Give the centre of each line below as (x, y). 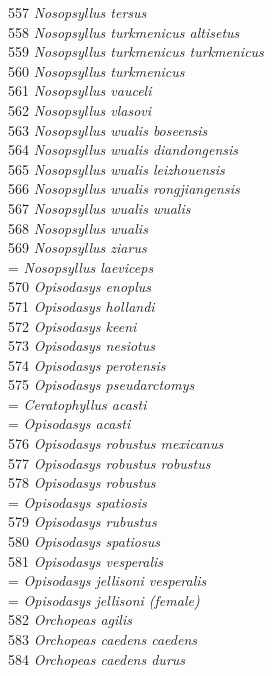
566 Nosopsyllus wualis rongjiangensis (124, 188)
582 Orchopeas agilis (70, 619)
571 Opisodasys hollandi (81, 305)
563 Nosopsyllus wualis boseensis (108, 129)
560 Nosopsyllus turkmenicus (96, 70)
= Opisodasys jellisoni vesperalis (107, 580)
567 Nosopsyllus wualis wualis (99, 207)
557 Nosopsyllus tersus (77, 12)
